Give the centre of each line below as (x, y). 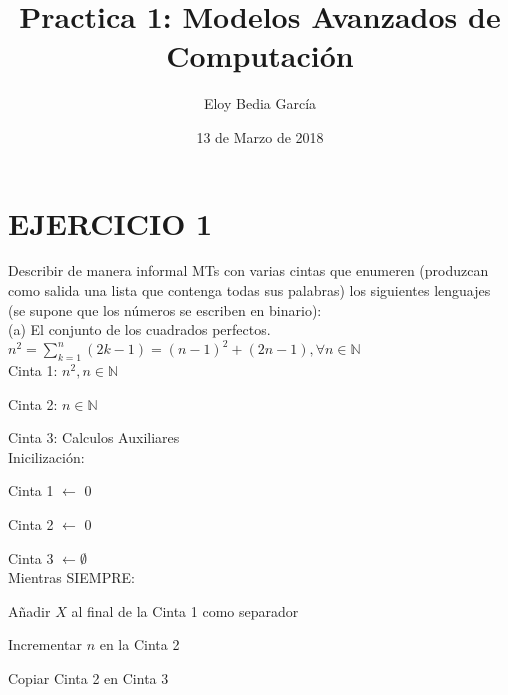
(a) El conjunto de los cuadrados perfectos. (139, 329)
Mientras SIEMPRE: (71, 577)
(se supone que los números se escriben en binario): (165, 309)
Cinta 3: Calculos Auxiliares (94, 437)
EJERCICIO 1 (110, 222)
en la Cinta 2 (139, 644)
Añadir (29, 610)
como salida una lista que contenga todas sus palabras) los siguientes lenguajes (249, 290)
